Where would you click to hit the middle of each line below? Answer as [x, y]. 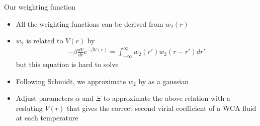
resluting [29, 108]
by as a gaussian [164, 81]
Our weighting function [40, 7]
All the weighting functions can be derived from [90, 23]
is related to [45, 41]
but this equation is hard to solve [67, 64]
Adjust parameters [45, 98]
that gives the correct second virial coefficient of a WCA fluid [162, 108]
